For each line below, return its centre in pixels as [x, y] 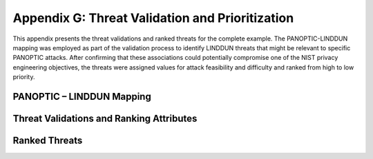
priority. [24, 77]
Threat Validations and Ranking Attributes [105, 118]
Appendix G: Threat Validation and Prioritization [153, 18]
